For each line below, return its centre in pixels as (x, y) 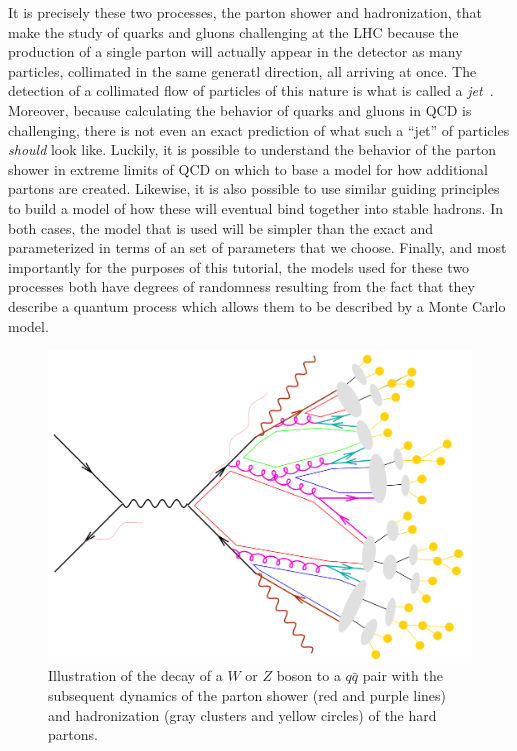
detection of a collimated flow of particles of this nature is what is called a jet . (251, 90)
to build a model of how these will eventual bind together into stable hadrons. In (255, 207)
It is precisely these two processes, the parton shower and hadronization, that (245, 12)
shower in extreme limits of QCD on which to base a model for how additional (248, 168)
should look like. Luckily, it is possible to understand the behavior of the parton (252, 149)
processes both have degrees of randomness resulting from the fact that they (241, 286)
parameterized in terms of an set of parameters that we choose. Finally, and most (257, 247)
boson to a (308, 675)
